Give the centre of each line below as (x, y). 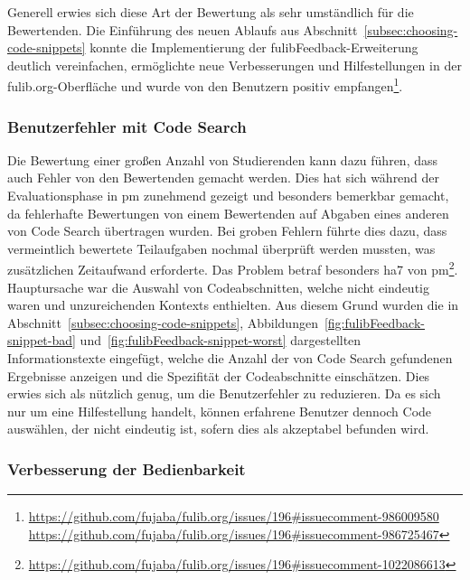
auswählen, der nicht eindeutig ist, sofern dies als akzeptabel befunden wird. (218, 429)
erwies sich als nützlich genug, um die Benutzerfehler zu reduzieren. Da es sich (224, 393)
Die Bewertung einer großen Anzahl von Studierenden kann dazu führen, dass (222, 159)
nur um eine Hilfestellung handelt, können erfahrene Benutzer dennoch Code (220, 411)
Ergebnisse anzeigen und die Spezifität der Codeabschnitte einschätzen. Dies (219, 375)
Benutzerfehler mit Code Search (127, 126)
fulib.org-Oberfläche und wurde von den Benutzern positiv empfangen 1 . (205, 85)
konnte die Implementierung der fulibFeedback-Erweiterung (254, 47)
